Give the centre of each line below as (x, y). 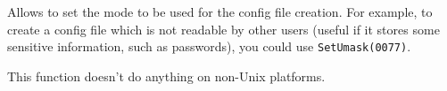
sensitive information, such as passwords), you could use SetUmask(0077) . (209, 46)
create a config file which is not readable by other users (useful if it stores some (223, 29)
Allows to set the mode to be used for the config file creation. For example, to (220, 11)
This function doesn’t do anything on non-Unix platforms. (166, 76)
